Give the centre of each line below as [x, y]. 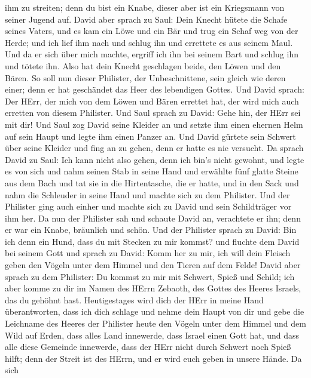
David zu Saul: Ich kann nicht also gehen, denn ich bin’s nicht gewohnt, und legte [155, 159]
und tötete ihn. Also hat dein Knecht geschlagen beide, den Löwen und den [143, 65]
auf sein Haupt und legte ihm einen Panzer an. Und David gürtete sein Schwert [150, 136]
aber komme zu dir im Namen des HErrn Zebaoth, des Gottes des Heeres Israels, [153, 288]
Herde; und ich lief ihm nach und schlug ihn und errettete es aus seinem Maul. [149, 42]
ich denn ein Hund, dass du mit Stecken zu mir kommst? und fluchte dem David [152, 241]
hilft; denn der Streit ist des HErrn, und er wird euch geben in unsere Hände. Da [153, 358]
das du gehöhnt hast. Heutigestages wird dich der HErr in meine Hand [134, 299]
